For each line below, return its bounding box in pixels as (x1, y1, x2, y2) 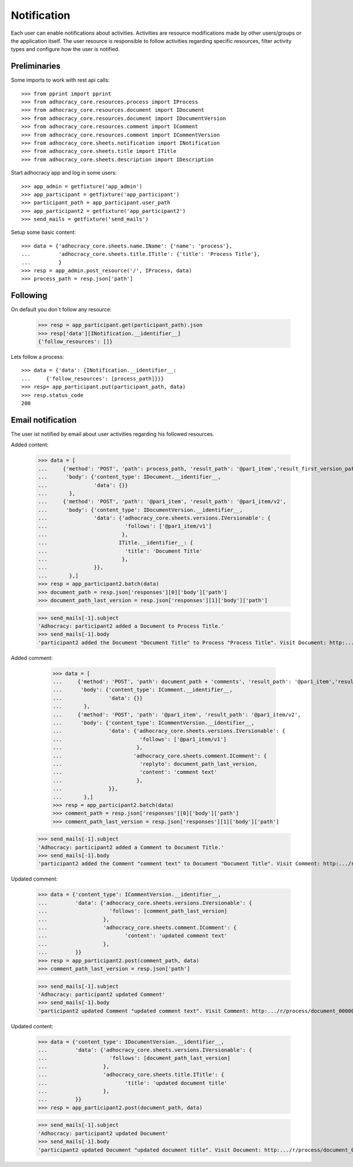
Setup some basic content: (11, 229, 76, 236)
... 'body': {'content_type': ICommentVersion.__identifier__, (52, 719, 255, 726)
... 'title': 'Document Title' (38, 548, 203, 554)
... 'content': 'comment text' (52, 769, 218, 776)
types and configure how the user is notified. (11, 46, 120, 53)
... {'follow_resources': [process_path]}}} (21, 375, 164, 382)
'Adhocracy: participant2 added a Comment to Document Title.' (38, 844, 225, 851)
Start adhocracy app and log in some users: (11, 169, 117, 176)
